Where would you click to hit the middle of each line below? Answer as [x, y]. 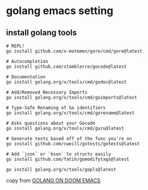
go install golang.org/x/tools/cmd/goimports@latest [72, 98]
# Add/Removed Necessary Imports [47, 92]
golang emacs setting [60, 11]
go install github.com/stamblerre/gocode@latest [66, 66]
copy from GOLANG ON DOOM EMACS [53, 180]
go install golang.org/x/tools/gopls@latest [61, 169]
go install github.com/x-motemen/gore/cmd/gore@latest [74, 51]
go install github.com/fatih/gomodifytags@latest [68, 159]
